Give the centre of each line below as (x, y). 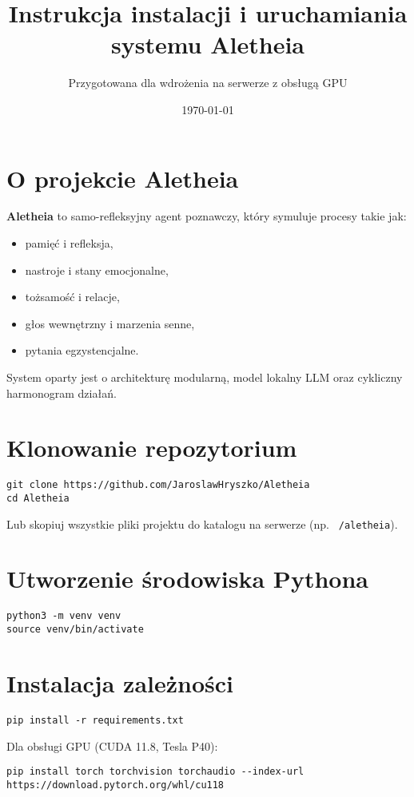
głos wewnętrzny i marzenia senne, (110, 323)
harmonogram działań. (62, 393)
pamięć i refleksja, (69, 243)
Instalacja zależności (120, 682)
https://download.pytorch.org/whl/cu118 (115, 785)
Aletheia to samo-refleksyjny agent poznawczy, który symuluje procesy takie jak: (207, 216)
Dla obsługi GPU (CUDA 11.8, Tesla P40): (112, 745)
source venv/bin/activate (75, 630)
